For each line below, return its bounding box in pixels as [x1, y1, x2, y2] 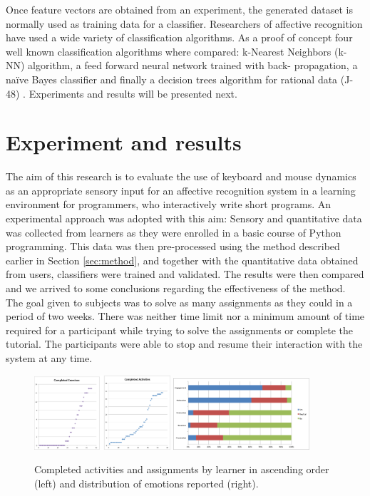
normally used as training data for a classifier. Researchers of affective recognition [6, 16, 363, 31]
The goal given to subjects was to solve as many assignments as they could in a [6, 294, 353, 309]
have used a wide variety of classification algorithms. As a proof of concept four [6, 30, 353, 45]
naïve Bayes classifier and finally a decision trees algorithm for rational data [6, 71, 338, 86]
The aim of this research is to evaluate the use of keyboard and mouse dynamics [6, 169, 356, 184]
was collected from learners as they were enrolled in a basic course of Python [6, 224, 341, 239]
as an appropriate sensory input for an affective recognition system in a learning [6, 182, 356, 197]
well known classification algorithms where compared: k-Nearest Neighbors [6, 43, 332, 58]
